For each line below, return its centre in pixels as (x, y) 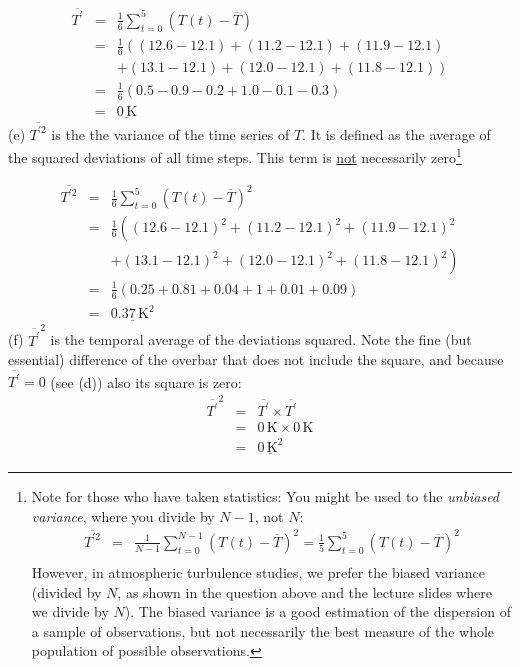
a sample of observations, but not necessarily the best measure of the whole (263, 630)
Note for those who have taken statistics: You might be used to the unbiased (265, 496)
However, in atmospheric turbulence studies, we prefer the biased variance (258, 572)
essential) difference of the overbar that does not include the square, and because (256, 359)
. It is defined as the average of (396, 133)
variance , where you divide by (123, 515)
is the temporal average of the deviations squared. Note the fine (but (261, 339)
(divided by (66, 591)
